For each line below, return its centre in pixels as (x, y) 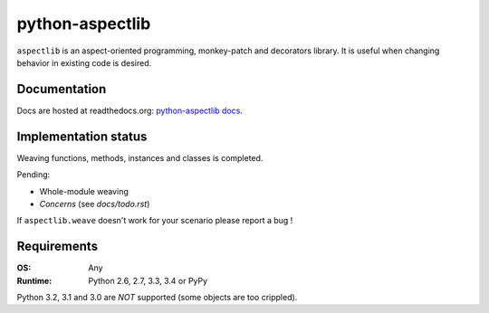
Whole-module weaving (84, 191)
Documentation (62, 89)
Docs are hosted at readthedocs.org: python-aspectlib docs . (130, 110)
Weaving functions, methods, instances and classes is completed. (140, 157)
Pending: (34, 175)
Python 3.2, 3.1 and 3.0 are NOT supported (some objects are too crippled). (157, 297)
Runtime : (34, 280)
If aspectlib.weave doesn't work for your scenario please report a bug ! (155, 221)
